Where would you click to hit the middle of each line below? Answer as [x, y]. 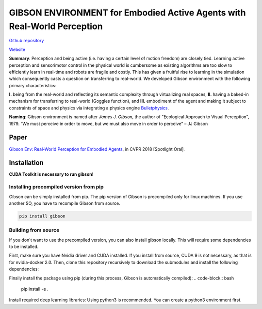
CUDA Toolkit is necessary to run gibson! [51, 174]
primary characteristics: [33, 85]
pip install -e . [35, 289]
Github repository [26, 41]
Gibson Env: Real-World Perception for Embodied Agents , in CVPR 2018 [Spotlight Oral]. [97, 149]
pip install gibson [42, 216]
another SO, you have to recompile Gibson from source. [65, 203]
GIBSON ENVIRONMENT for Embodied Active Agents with [127, 13]
